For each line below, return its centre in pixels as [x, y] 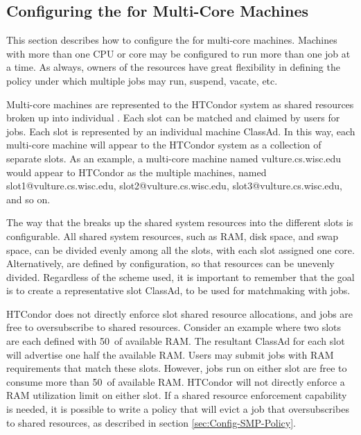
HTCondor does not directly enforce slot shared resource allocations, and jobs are [180, 313]
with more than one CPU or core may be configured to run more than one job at [178, 53]
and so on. [28, 199]
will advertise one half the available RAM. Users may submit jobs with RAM [170, 354]
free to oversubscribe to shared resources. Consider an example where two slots [174, 327]
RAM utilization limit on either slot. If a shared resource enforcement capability [177, 395]
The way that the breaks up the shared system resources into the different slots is [180, 222]
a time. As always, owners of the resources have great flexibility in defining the [173, 67]
